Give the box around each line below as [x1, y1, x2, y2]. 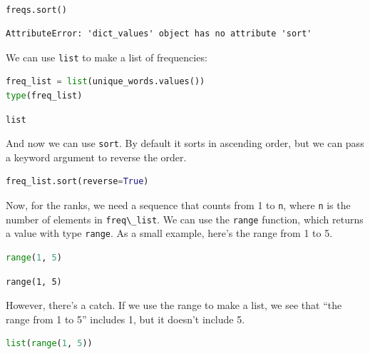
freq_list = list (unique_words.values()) [6, 76, 205, 87]
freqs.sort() [6, 4, 67, 15]
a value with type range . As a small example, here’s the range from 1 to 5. [6, 226, 333, 241]
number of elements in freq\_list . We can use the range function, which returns [6, 211, 364, 226]
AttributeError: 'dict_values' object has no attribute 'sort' [6, 29, 312, 39]
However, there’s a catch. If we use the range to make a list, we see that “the [6, 298, 342, 313]
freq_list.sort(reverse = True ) [6, 176, 149, 187]
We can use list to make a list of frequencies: [6, 49, 207, 64]
